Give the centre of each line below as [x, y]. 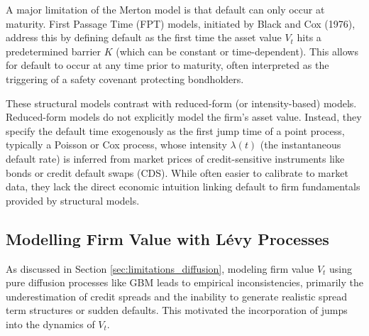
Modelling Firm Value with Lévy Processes [167, 238]
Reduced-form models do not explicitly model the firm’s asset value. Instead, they [184, 117]
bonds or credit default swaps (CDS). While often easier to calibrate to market [177, 172]
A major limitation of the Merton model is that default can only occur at [165, 9]
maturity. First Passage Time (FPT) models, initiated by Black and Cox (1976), [181, 23]
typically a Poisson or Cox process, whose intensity [116, 145]
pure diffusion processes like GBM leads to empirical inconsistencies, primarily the [184, 282]
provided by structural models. [73, 200]
